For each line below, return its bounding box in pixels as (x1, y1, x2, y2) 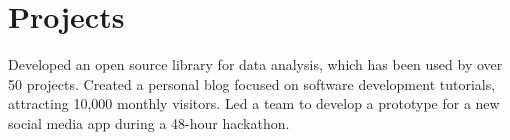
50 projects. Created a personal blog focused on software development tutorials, (8, 73, 496, 94)
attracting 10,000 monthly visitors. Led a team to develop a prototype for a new (8, 93, 500, 114)
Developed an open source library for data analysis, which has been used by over (8, 54, 503, 75)
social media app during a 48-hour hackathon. (8, 112, 290, 133)
